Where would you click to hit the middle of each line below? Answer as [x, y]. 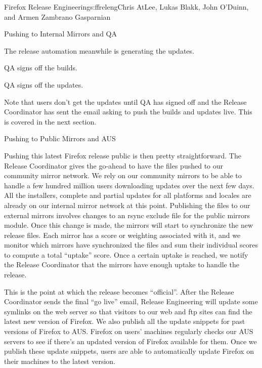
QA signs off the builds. [41, 68]
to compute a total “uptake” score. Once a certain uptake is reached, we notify [126, 254]
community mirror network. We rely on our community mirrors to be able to [123, 175]
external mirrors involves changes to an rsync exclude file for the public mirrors [127, 215]
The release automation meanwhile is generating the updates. [99, 50]
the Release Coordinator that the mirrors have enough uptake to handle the [122, 264]
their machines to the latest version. [60, 361]
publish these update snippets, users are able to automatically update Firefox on [129, 351]
